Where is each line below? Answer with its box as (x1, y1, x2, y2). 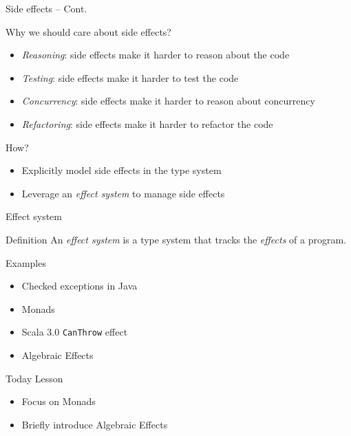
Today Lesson (6, 371, 63, 385)
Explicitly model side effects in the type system (21, 163, 222, 177)
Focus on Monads (21, 394, 96, 408)
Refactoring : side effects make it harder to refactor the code (21, 116, 273, 131)
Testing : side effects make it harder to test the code (21, 70, 239, 85)
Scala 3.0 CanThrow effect (21, 325, 128, 339)
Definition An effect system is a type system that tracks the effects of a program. (6, 232, 346, 246)
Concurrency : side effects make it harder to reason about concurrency (21, 94, 315, 108)
